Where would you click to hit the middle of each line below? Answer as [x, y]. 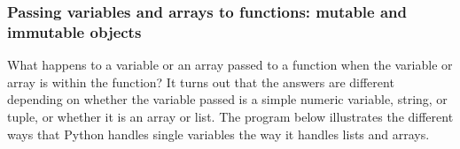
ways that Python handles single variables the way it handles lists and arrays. [218, 134]
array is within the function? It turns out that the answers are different [201, 82]
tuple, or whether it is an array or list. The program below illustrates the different [230, 116]
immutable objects [74, 31]
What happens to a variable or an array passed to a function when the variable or [230, 65]
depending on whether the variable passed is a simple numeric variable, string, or [227, 99]
